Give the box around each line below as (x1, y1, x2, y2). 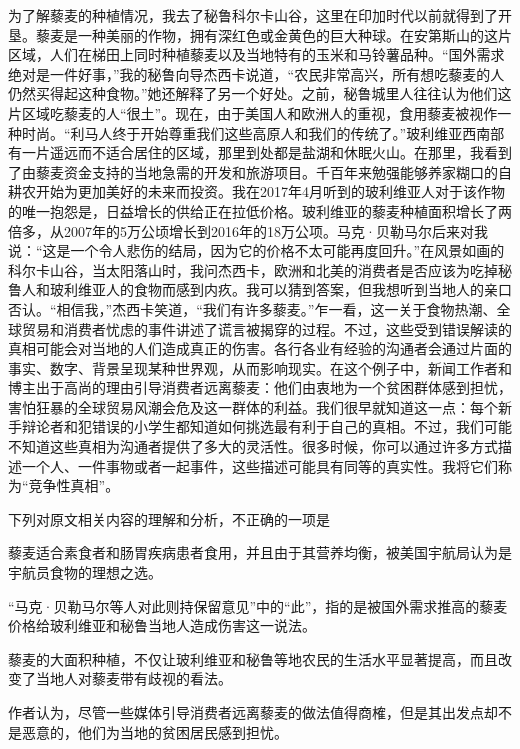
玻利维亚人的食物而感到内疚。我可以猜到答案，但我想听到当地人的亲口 (49, 279, 512, 300)
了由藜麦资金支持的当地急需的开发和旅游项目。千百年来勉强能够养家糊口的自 (8, 161, 512, 182)
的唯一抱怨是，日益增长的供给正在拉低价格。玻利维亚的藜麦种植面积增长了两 (8, 200, 512, 221)
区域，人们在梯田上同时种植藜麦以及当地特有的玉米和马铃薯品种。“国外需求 (8, 44, 505, 65)
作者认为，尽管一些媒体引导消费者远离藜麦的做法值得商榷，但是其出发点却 (8, 702, 498, 722)
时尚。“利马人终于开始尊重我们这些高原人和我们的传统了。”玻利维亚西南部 (21, 122, 505, 143)
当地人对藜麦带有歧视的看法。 (35, 668, 232, 689)
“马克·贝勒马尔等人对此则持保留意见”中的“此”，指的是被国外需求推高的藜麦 (8, 595, 508, 616)
